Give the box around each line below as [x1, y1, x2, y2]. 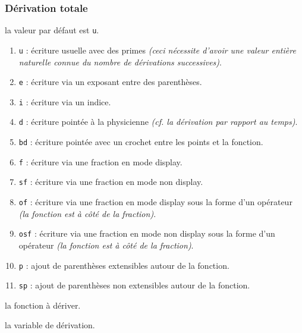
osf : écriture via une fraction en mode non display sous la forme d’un [18, 227, 275, 240]
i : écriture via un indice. [18, 95, 111, 108]
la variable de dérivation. [5, 319, 95, 331]
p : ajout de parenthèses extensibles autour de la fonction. [18, 259, 229, 271]
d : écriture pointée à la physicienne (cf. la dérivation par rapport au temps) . [18, 115, 298, 128]
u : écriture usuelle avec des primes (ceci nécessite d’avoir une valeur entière [18, 43, 296, 56]
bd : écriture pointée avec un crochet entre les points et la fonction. [18, 136, 263, 148]
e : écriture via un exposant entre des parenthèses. [18, 76, 202, 88]
